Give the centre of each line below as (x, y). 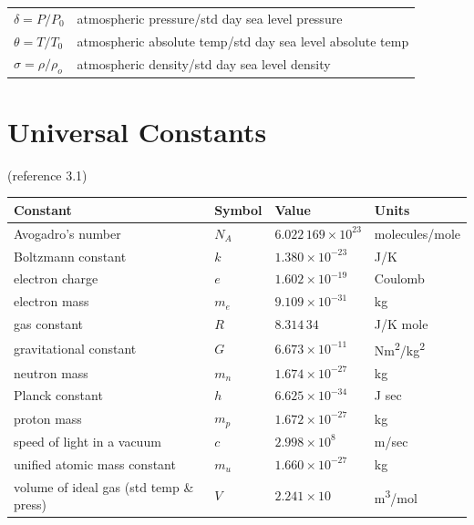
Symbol (238, 209)
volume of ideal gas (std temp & (104, 486)
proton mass (48, 418)
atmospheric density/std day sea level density (204, 64)
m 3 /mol (396, 496)
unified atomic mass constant (95, 463)
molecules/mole (417, 233)
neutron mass (51, 372)
